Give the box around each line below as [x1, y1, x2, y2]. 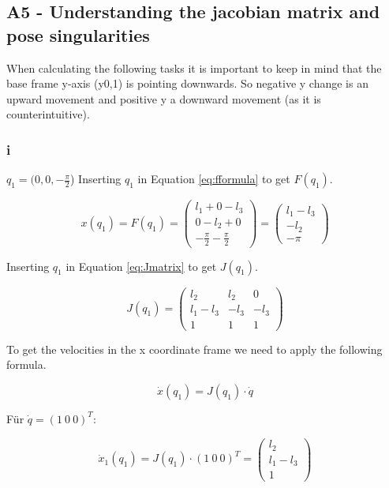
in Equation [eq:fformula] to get [137, 171, 290, 187]
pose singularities [6, 22, 150, 47]
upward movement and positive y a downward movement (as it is [6, 90, 321, 107]
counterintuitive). [6, 106, 90, 122]
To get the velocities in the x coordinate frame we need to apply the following [6, 340, 383, 357]
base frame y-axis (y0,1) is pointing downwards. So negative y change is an [6, 75, 368, 92]
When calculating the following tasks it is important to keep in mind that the [6, 59, 382, 76]
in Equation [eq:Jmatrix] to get [65, 257, 217, 274]
